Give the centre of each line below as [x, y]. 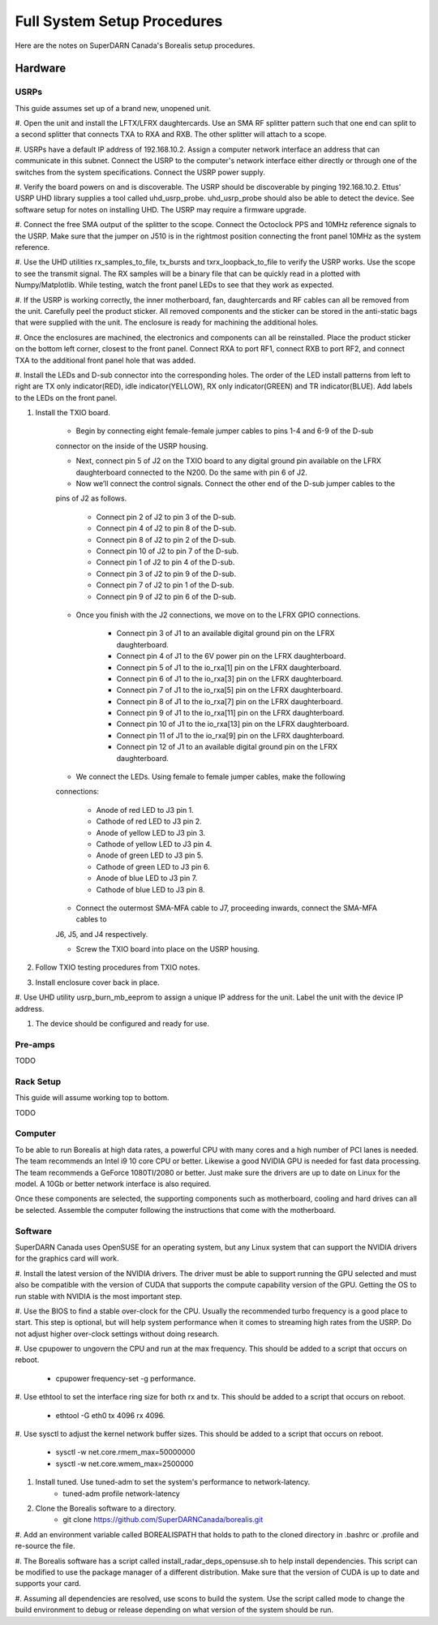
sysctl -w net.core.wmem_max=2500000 [125, 1464]
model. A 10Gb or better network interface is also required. [113, 1184]
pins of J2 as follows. [91, 498]
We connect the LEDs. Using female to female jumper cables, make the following [211, 777]
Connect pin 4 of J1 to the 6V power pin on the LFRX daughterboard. [231, 656]
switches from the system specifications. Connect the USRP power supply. [140, 172]
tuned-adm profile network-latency [121, 1494]
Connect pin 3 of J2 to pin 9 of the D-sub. [166, 574]
